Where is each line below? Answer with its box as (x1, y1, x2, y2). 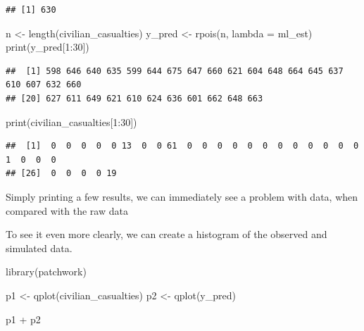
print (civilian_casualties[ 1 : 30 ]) (6, 114, 137, 129)
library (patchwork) (6, 264, 87, 279)
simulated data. (6, 240, 73, 255)
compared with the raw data (6, 203, 128, 218)
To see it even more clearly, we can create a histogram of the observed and (6, 227, 327, 242)
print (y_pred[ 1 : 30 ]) (6, 39, 89, 54)
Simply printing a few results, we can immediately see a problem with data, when (6, 189, 358, 204)
